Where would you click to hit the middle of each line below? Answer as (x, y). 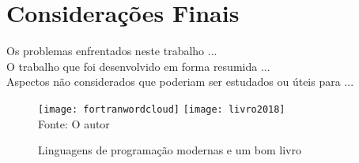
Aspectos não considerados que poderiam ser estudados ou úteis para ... (180, 81)
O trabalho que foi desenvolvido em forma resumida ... (138, 66)
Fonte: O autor (74, 123)
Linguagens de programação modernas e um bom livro (170, 150)
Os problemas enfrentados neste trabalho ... (112, 51)
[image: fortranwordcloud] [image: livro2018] (162, 109)
